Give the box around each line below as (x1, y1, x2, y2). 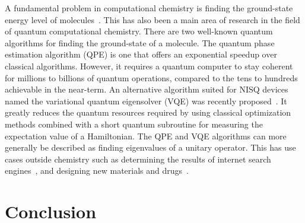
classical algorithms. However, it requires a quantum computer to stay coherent (5, 59, 293, 72)
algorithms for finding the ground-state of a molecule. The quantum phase (5, 36, 275, 49)
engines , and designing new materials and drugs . (5, 164, 189, 177)
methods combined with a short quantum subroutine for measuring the (5, 117, 263, 130)
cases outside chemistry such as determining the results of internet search (5, 152, 271, 165)
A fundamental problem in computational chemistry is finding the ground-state (5, 2, 293, 14)
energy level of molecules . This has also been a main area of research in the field (5, 13, 300, 26)
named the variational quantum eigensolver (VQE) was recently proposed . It (5, 94, 287, 107)
